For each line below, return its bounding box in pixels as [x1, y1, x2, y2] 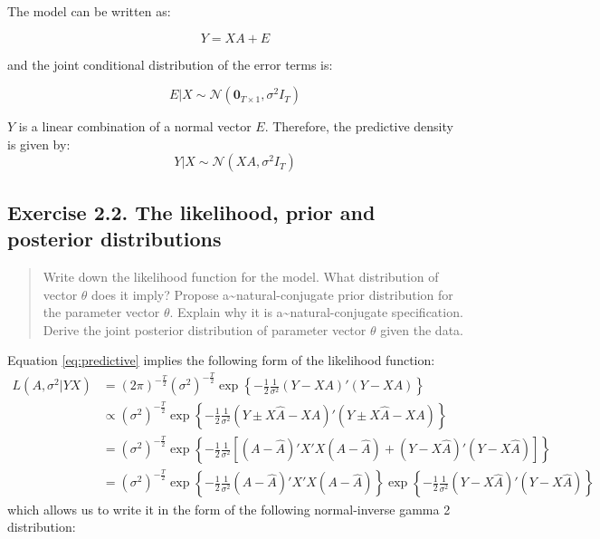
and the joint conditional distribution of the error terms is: [7, 54, 333, 73]
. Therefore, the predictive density [264, 117, 453, 136]
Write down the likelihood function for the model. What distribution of [43, 266, 439, 285]
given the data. [380, 320, 463, 339]
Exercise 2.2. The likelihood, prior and [7, 197, 376, 226]
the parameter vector [43, 303, 160, 322]
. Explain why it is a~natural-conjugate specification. [169, 303, 463, 322]
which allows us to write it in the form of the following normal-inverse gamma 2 [7, 499, 451, 518]
